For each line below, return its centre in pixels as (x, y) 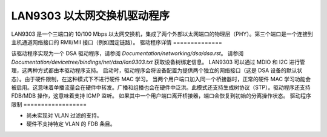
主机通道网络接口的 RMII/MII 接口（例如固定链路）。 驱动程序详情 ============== (117, 42)
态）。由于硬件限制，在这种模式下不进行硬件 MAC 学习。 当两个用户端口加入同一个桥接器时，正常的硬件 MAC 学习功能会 (161, 79)
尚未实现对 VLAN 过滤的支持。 (64, 116)
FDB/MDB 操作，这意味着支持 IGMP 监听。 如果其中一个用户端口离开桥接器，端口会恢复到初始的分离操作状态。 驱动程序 (161, 96)
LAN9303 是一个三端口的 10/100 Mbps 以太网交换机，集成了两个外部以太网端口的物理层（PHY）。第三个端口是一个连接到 (162, 34)
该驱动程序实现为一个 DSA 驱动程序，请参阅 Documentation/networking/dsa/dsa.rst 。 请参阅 (127, 53)
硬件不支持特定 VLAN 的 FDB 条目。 (71, 124)
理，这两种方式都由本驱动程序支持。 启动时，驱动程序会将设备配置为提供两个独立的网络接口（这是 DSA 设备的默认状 (157, 70)
